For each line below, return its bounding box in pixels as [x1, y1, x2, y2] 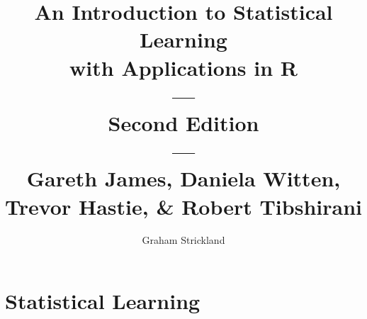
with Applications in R [69, 52, 298, 82]
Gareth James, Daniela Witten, [26, 164, 341, 193]
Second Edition [108, 108, 259, 137]
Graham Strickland [142, 233, 225, 247]
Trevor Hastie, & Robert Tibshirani [5, 191, 362, 220]
